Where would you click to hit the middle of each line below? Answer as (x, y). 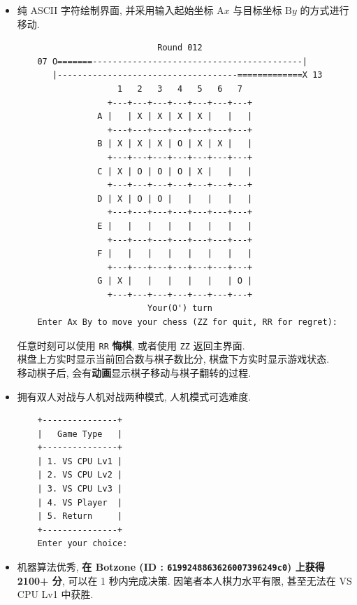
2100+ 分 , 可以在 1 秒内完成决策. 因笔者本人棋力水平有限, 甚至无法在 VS (184, 580)
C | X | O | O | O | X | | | (175, 171)
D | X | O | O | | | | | (175, 199)
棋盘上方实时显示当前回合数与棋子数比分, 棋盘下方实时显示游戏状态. (173, 359)
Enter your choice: (82, 544)
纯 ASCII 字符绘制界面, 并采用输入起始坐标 (115, 10)
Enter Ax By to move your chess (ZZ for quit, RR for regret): (187, 322)
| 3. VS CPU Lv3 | (80, 489)
